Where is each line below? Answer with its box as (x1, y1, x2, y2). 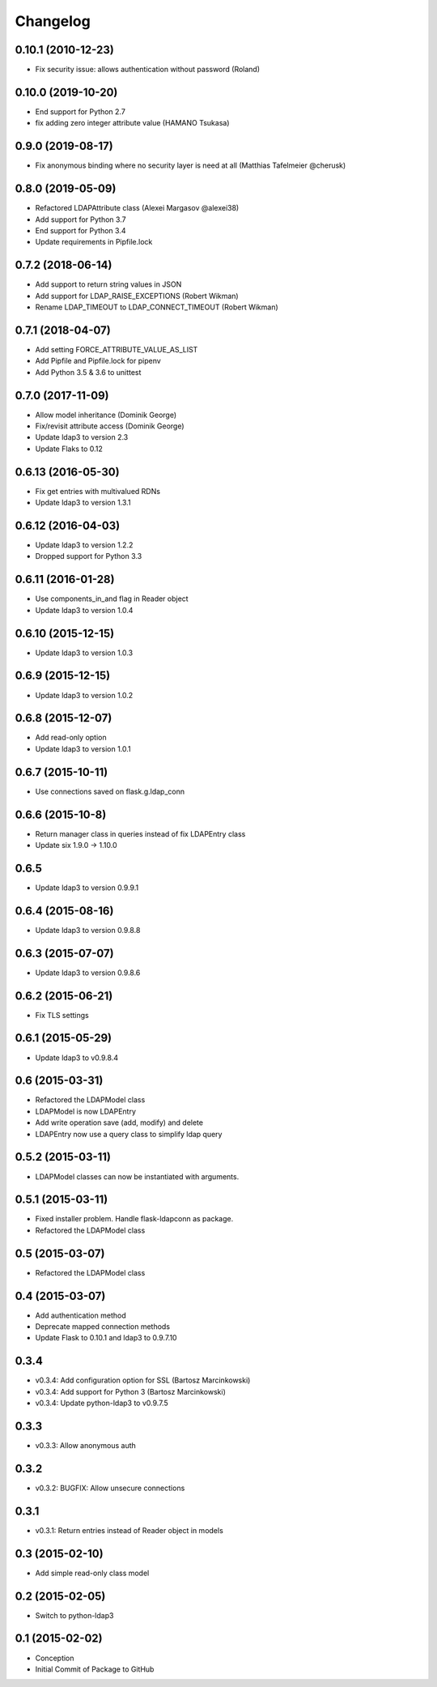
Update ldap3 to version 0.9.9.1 (35, 883, 139, 892)
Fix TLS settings (35, 1010, 89, 1020)
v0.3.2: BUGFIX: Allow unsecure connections (35, 1483, 185, 1493)
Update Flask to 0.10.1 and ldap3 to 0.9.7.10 (35, 1333, 177, 1343)
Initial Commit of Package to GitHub (35, 1664, 155, 1674)
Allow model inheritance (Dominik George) (35, 410, 177, 420)
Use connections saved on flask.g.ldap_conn (35, 786, 185, 796)
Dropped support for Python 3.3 (35, 552, 142, 561)
